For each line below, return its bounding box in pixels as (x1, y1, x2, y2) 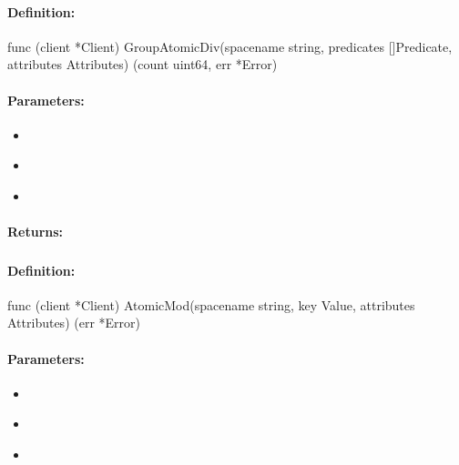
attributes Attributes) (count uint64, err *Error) (7, 55, 278, 74)
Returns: (7, 222, 64, 241)
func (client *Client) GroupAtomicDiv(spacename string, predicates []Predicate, (7, 36, 453, 56)
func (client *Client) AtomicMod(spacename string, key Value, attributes (7, 295, 415, 314)
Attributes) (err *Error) (7, 313, 140, 332)
